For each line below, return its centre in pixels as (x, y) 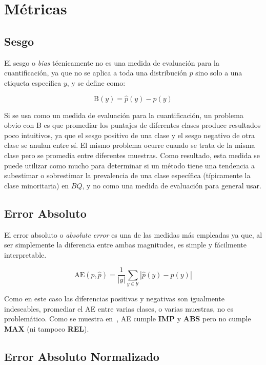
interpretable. (25, 254)
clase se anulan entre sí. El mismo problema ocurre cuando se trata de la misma (130, 145)
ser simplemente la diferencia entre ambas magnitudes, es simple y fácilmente (126, 245)
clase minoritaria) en (37, 185)
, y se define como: (96, 82)
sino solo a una (219, 73)
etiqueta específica (33, 82)
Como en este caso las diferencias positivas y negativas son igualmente (114, 299)
